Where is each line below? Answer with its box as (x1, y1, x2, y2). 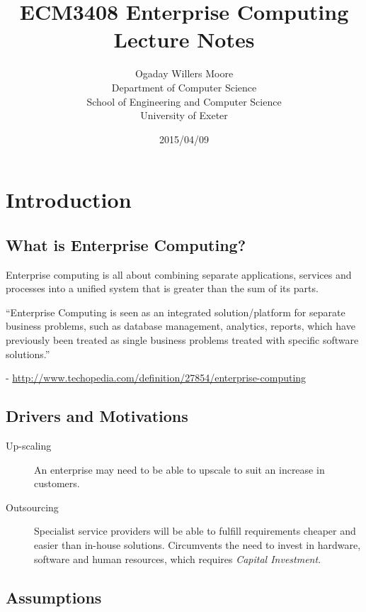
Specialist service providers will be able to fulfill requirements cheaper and (34, 523, 356, 538)
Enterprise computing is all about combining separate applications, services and (6, 267, 352, 282)
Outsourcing (6, 499, 59, 514)
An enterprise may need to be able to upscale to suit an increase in (34, 462, 325, 477)
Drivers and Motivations (6, 405, 188, 427)
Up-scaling (6, 438, 52, 453)
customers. (34, 476, 80, 491)
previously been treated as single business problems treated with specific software (6, 333, 359, 347)
